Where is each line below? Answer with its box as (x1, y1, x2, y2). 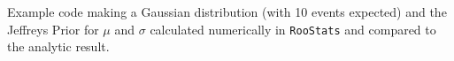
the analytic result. (7, 37, 110, 56)
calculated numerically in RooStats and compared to (150, 19, 436, 38)
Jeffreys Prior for (7, 19, 99, 38)
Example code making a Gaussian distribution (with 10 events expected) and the (7, 3, 447, 20)
